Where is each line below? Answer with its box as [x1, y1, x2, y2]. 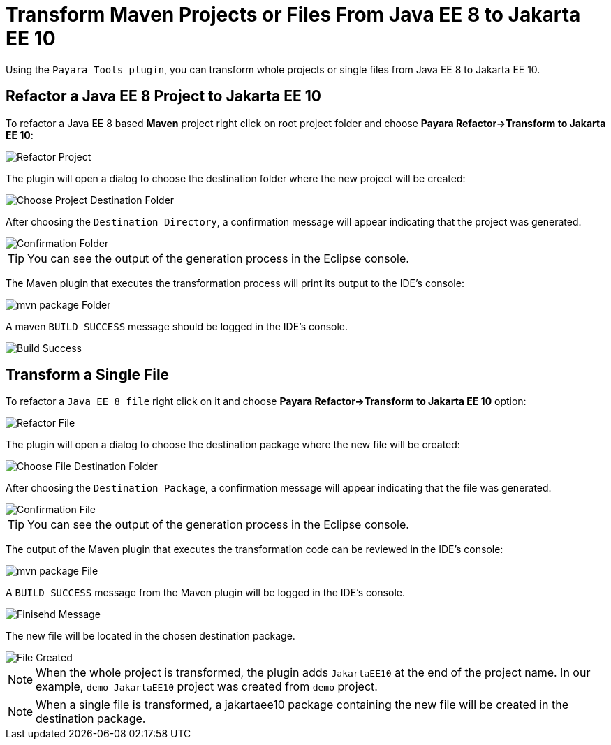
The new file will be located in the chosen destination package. [6, 630, 295, 642]
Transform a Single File [6, 366, 170, 384]
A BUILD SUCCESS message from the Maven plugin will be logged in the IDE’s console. [6, 587, 405, 599]
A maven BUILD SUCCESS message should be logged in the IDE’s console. [6, 320, 348, 332]
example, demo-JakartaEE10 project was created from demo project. [36, 679, 378, 694]
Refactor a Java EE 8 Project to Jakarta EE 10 [6, 87, 321, 105]
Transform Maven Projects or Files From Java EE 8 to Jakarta [6, 3, 581, 27]
